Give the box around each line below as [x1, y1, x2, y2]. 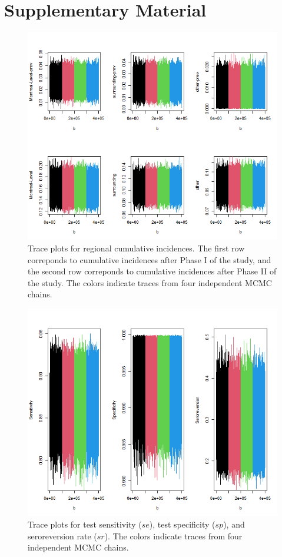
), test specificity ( [149, 518, 215, 530]
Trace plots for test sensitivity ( [28, 518, 142, 530]
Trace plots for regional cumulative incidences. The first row [28, 242, 245, 254]
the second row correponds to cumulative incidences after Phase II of [28, 265, 277, 277]
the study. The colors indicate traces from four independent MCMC [28, 276, 272, 289]
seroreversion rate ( [28, 529, 97, 542]
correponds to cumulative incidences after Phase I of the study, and [28, 253, 271, 266]
